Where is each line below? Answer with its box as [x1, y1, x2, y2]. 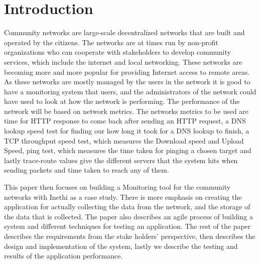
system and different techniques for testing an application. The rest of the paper [4, 221, 251, 231]
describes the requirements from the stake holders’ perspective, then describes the [4, 231, 255, 241]
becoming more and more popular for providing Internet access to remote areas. [4, 66, 250, 77]
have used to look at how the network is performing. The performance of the [4, 96, 240, 106]
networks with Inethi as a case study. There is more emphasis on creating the [4, 191, 242, 202]
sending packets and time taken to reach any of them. [4, 165, 169, 175]
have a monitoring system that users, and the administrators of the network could [4, 86, 256, 96]
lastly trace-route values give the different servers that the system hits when [4, 155, 238, 165]
